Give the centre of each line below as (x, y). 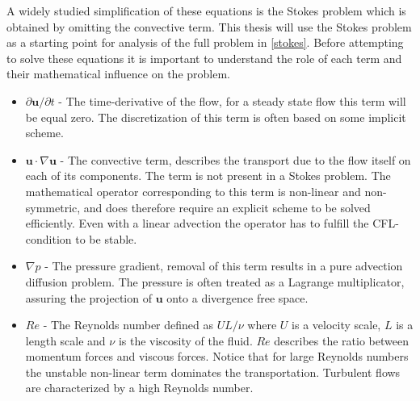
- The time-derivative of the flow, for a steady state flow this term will (232, 100)
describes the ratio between (341, 340)
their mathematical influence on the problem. (118, 74)
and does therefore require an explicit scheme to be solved (227, 207)
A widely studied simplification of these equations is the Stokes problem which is (206, 10)
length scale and (65, 340)
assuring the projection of (88, 297)
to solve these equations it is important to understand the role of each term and (204, 58)
